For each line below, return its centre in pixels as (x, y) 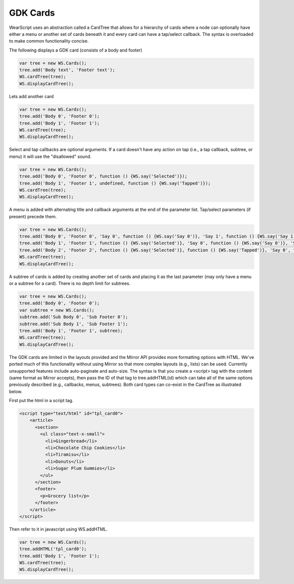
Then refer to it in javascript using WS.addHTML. (58, 529)
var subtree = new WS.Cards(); (57, 310)
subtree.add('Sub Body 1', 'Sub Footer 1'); (74, 324)
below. (16, 391)
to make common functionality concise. (49, 41)
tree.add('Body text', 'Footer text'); (67, 70)
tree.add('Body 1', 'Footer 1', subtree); (71, 330)
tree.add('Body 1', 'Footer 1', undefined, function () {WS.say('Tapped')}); (115, 183)
